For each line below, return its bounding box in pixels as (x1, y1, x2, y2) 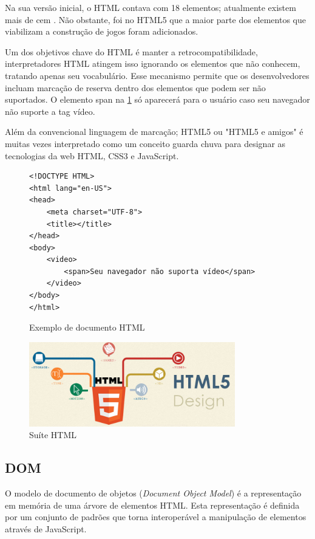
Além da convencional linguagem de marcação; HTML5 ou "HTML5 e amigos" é (5, 125, 303, 138)
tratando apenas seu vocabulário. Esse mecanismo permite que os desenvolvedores (5, 69, 310, 81)
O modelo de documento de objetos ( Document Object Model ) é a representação (5, 486, 302, 499)
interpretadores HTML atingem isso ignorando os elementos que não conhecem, (5, 57, 300, 70)
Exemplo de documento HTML (29, 321, 145, 334)
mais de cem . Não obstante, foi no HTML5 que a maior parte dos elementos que (5, 13, 306, 26)
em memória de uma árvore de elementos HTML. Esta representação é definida (5, 498, 300, 511)
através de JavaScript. (5, 522, 87, 535)
